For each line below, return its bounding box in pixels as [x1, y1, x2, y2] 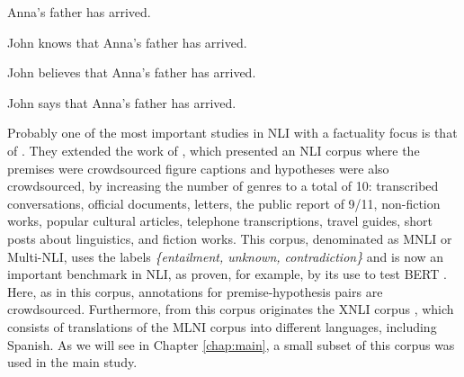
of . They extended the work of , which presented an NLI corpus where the [7, 140, 420, 159]
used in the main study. [7, 353, 138, 372]
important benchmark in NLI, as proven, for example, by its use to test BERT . [7, 265, 447, 283]
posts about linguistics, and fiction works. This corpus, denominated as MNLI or [7, 229, 452, 247]
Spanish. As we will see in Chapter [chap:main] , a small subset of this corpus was [7, 335, 455, 354]
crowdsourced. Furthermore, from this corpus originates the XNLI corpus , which [7, 300, 454, 319]
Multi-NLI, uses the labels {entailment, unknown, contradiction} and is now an [7, 247, 444, 265]
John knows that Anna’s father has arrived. [7, 32, 247, 51]
